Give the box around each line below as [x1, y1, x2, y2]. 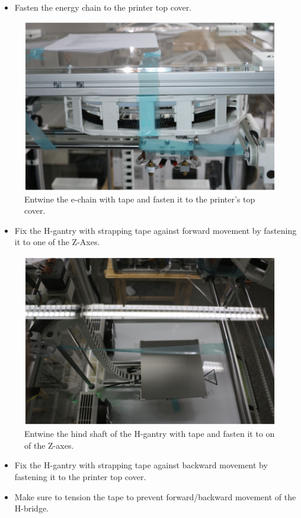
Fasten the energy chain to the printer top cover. [14, 1, 192, 13]
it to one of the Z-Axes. [14, 236, 100, 248]
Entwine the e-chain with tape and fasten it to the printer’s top [24, 192, 255, 205]
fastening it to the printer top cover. [14, 470, 146, 482]
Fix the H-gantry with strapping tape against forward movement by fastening [14, 224, 297, 236]
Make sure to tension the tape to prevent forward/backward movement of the [14, 490, 296, 503]
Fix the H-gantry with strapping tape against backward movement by [14, 459, 268, 471]
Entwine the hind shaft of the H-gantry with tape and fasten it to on [24, 427, 275, 440]
